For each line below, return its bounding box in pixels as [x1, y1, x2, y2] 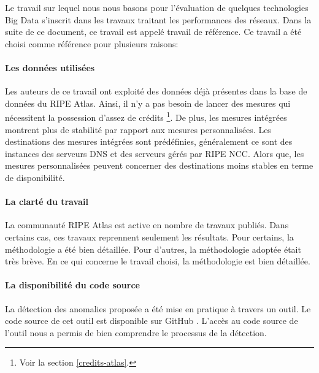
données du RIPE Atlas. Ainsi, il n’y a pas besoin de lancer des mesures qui [5, 96, 291, 109]
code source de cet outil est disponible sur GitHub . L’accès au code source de [5, 314, 298, 327]
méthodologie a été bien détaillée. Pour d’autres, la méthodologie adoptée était [5, 242, 301, 255]
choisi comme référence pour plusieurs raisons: [5, 37, 179, 50]
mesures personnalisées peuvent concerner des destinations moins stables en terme [5, 159, 313, 172]
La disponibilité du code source [5, 279, 140, 291]
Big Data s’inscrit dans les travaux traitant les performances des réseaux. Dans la [5, 13, 312, 26]
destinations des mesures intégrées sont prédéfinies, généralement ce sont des [5, 135, 293, 148]
